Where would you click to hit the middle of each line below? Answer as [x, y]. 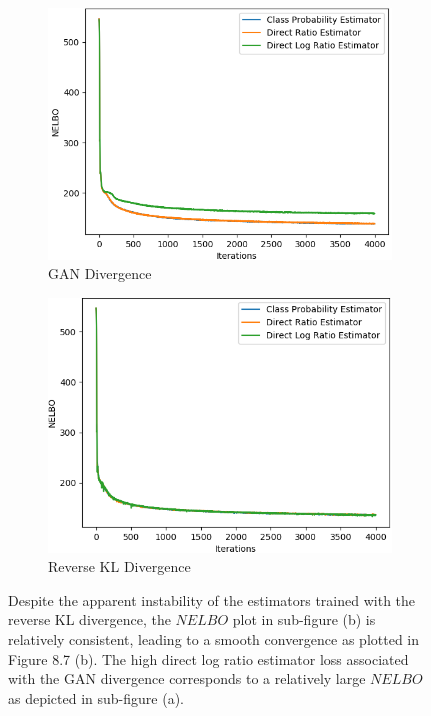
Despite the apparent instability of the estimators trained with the [212, 599]
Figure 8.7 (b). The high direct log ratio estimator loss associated [208, 658]
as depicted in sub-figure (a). [96, 697]
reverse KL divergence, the [89, 619]
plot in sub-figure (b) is [304, 619]
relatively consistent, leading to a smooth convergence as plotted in [214, 639]
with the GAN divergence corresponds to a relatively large [187, 678]
